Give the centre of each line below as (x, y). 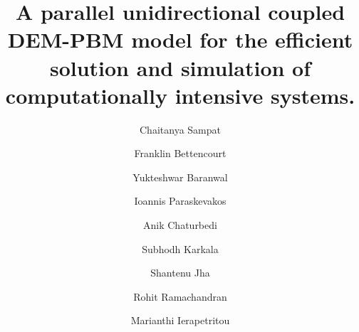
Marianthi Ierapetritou (180, 320)
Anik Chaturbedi (180, 225)
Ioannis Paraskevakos (180, 201)
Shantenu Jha (180, 273)
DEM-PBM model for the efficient (180, 39)
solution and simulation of (180, 67)
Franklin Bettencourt (180, 153)
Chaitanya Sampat (180, 129)
